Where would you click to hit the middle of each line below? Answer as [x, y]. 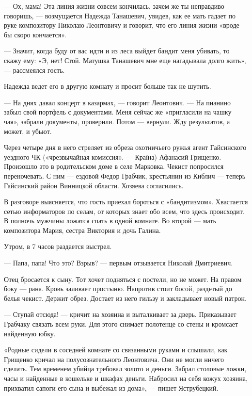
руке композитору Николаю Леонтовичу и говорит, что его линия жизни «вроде [122, 25]
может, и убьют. [28, 131]
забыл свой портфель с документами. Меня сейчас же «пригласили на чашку [118, 112]
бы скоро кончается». [35, 34]
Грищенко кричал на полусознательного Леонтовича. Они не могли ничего [114, 359]
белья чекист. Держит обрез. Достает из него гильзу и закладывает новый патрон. [125, 298]
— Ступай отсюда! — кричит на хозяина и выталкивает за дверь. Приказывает [120, 314]
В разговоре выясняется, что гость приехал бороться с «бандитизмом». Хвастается [126, 202]
